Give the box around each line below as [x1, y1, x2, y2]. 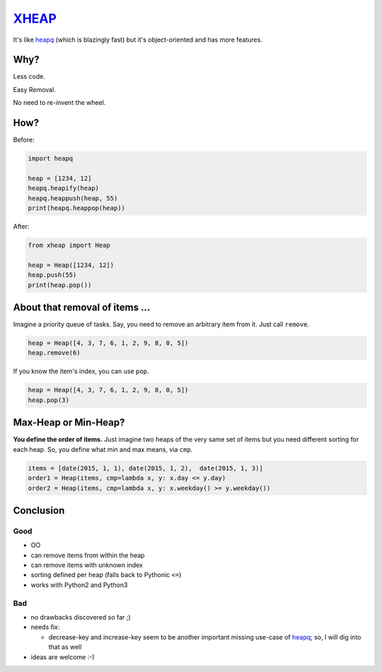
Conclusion [13, 504, 65, 516]
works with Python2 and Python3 [30, 581, 128, 589]
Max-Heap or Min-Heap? [13, 416, 125, 428]
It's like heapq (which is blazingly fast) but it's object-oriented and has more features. [13, 35, 263, 44]
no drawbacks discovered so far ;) [30, 613, 131, 621]
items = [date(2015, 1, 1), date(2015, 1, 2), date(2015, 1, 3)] [28, 464, 263, 472]
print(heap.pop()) [28, 280, 92, 289]
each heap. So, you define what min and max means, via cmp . [13, 445, 193, 453]
